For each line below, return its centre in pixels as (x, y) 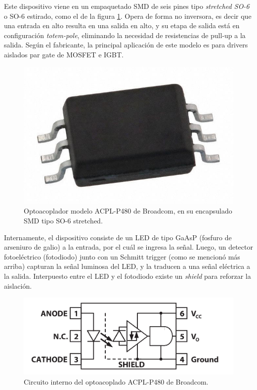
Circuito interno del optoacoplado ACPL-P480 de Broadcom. (116, 381)
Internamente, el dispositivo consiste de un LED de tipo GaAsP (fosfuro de (118, 237)
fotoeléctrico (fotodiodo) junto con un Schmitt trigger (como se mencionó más (122, 256)
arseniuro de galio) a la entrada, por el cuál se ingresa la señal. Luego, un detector (128, 247)
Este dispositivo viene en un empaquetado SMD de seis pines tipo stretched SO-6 (127, 6)
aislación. (18, 285)
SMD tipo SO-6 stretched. (63, 220)
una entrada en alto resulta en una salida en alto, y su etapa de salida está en (122, 25)
